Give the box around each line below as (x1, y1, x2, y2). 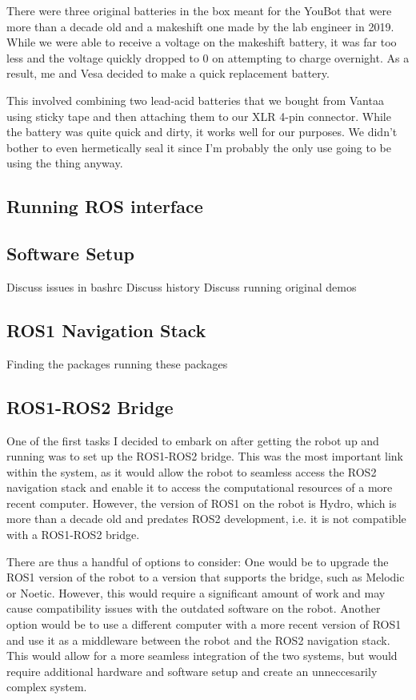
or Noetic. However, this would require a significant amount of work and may (6, 584, 386, 601)
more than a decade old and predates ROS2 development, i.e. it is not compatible (6, 510, 406, 527)
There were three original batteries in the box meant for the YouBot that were (6, 2, 392, 18)
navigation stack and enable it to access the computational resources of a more (6, 479, 393, 496)
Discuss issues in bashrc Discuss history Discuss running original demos (6, 278, 357, 295)
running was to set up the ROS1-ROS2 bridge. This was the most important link (6, 448, 403, 465)
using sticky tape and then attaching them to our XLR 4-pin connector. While (6, 107, 391, 124)
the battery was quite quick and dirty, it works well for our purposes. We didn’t (6, 123, 398, 140)
